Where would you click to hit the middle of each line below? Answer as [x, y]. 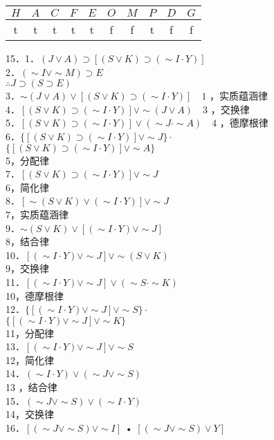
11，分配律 [30, 333]
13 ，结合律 [31, 387]
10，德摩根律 [35, 295]
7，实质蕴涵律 [37, 214]
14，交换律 [30, 414]
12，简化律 [30, 360]
